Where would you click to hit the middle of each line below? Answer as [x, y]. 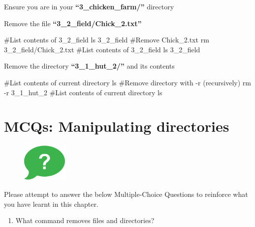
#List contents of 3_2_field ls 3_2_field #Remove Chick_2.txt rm [107, 40]
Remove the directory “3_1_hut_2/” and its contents [89, 66]
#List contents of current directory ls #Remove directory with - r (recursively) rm [128, 82]
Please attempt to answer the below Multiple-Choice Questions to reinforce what [126, 194]
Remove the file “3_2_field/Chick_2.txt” [73, 23]
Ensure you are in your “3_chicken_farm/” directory [89, 6]
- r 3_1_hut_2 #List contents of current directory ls [83, 92]
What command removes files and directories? [85, 220]
